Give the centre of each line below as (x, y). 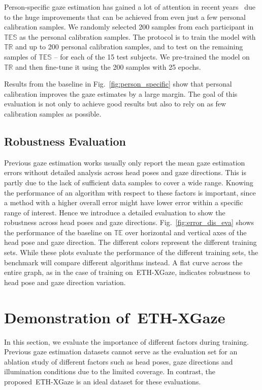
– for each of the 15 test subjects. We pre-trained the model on (152, 56)
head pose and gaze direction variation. (65, 282)
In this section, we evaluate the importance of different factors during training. (126, 341)
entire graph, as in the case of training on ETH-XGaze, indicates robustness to (127, 272)
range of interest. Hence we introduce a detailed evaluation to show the (115, 212)
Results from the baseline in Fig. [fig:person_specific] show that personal (118, 84)
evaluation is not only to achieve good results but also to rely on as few (115, 104)
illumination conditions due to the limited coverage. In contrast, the (110, 371)
